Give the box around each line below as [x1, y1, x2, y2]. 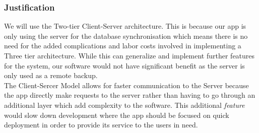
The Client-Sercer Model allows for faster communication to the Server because [4, 80, 249, 90]
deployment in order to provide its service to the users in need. [4, 119, 198, 130]
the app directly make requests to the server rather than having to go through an [4, 90, 255, 100]
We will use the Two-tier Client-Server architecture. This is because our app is [4, 21, 246, 31]
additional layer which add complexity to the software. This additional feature [4, 99, 245, 110]
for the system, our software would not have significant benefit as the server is [4, 60, 245, 71]
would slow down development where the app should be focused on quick [4, 109, 229, 120]
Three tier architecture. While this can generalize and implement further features [4, 50, 255, 60]
